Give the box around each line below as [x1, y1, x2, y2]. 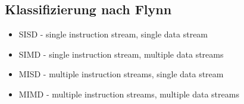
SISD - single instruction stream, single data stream [18, 28, 208, 40]
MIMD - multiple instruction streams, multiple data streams [18, 87, 239, 100]
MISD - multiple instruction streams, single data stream [18, 68, 224, 80]
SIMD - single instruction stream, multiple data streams [18, 48, 224, 60]
